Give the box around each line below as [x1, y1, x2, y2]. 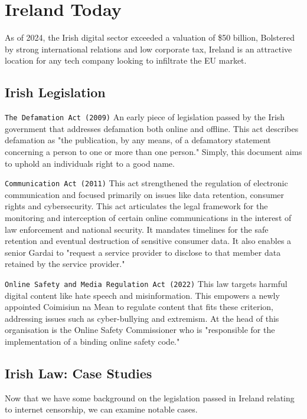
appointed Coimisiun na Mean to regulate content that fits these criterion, [5, 301, 273, 313]
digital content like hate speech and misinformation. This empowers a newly [5, 289, 280, 301]
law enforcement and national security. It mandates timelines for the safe [5, 223, 269, 235]
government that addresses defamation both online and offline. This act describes [5, 122, 299, 134]
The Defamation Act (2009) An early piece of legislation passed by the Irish [5, 111, 285, 123]
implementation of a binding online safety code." [5, 335, 180, 347]
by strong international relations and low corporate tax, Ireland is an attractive [5, 42, 292, 55]
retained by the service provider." [5, 258, 125, 270]
